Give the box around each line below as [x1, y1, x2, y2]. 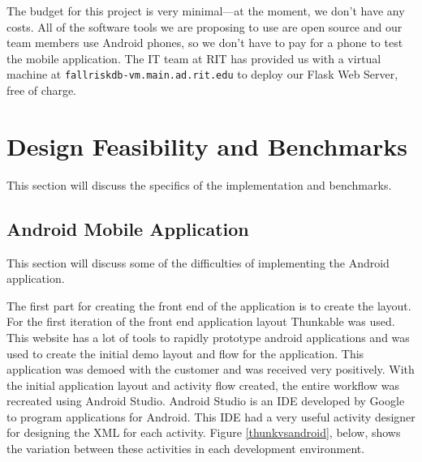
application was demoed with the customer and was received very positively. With [6, 361, 415, 378]
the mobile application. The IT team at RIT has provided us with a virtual [6, 49, 381, 66]
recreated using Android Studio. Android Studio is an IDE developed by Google [6, 392, 405, 409]
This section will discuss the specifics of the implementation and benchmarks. [6, 176, 392, 193]
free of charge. [6, 82, 77, 99]
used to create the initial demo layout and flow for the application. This [6, 344, 364, 361]
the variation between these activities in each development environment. [6, 440, 365, 457]
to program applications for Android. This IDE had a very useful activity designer [6, 408, 416, 425]
